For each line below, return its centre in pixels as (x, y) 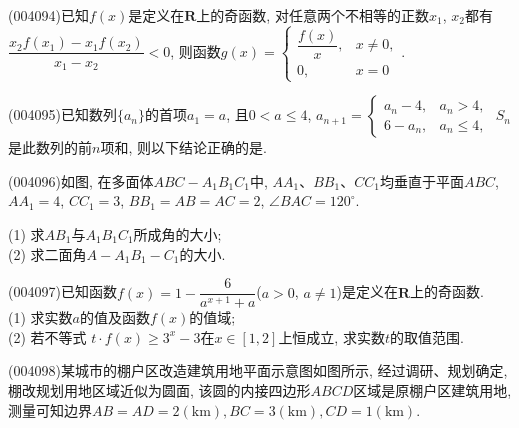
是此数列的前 (50, 147)
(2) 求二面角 (47, 253)
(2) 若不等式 (47, 336)
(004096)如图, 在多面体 (81, 180)
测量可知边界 (50, 409)
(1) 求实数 (40, 317)
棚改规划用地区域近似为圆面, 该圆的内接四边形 (159, 390)
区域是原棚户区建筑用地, (432, 390)
